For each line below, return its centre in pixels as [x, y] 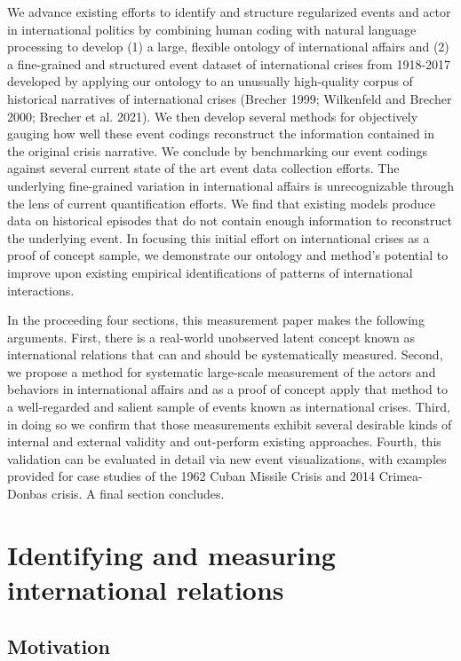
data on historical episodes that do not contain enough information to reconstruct [230, 220]
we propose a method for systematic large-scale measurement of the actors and [222, 371]
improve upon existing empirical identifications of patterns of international [210, 272]
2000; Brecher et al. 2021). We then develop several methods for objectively [213, 116]
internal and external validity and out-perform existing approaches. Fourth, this [224, 441]
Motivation [59, 645]
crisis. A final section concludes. [138, 494]
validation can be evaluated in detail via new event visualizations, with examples [227, 458]
